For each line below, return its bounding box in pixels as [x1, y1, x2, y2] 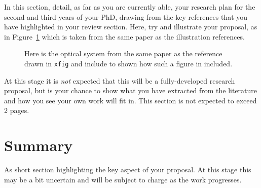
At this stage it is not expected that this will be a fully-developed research [4, 75, 235, 86]
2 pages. [4, 105, 29, 116]
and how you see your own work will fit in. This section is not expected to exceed [4, 95, 257, 105]
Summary [4, 135, 73, 156]
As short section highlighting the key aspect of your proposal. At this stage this [4, 164, 251, 175]
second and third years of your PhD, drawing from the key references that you [4, 11, 248, 22]
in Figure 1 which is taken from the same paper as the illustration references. [4, 31, 245, 42]
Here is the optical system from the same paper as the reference [24, 48, 222, 59]
